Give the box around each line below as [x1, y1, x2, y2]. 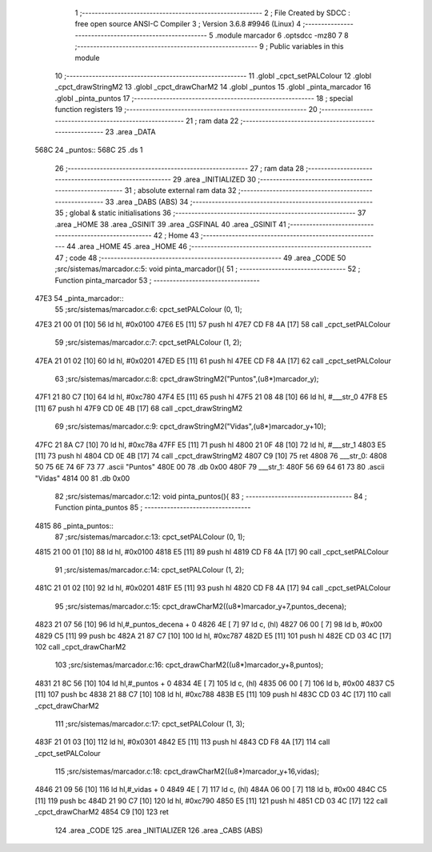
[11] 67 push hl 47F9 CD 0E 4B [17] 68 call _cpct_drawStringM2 [34, 403, 243, 413]
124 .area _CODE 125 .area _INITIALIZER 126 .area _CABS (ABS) [54, 825, 263, 835]
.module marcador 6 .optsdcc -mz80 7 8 [214, 30, 349, 40]
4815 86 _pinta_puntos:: [34, 521, 114, 530]
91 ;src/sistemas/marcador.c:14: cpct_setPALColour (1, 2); [54, 565, 244, 575]
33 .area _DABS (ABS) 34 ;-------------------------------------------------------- [105, 197, 374, 206]
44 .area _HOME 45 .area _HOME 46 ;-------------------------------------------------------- [66, 242, 372, 251]
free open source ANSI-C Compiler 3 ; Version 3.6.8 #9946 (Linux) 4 [74, 19, 302, 29]
